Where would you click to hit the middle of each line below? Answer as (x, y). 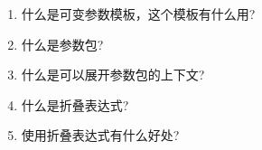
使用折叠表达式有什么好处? (100, 135)
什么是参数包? (62, 44)
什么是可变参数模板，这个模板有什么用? (138, 14)
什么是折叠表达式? (75, 104)
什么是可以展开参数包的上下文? (113, 75)
